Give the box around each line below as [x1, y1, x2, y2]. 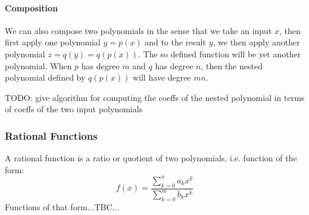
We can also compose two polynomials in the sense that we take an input [5, 24, 272, 36]
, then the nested [201, 59, 263, 72]
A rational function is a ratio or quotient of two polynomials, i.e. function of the [5, 152, 297, 164]
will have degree [132, 71, 191, 84]
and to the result [145, 36, 206, 48]
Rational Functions [5, 128, 98, 143]
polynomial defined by [5, 71, 86, 84]
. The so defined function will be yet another [138, 47, 301, 60]
